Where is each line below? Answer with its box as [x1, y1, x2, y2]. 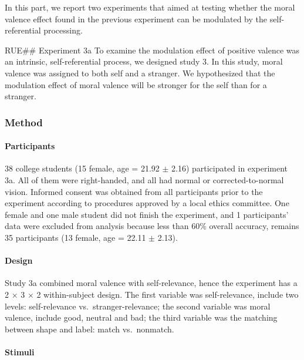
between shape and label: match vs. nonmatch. [5, 322, 174, 335]
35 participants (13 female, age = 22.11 [5, 231, 146, 243]
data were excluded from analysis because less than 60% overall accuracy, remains [5, 220, 299, 232]
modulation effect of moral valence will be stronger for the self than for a [5, 78, 267, 90]
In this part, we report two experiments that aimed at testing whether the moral [5, 1, 295, 13]
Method [5, 115, 43, 129]
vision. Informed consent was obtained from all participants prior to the [5, 185, 263, 197]
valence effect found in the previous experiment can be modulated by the [5, 12, 267, 25]
